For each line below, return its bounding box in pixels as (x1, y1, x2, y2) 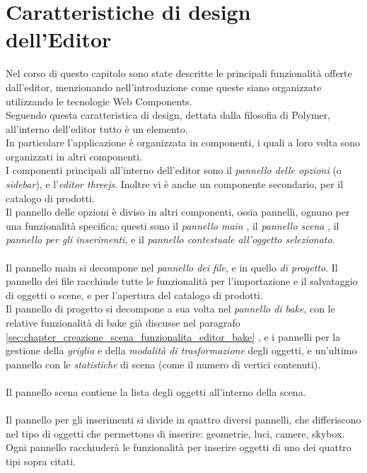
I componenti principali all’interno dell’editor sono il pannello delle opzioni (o (6, 163, 342, 177)
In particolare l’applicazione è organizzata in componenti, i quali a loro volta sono (6, 135, 361, 150)
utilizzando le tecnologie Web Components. (6, 93, 192, 108)
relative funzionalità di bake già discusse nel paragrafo (6, 315, 240, 329)
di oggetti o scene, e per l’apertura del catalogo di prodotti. (6, 287, 263, 302)
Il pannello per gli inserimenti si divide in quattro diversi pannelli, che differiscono (6, 412, 361, 427)
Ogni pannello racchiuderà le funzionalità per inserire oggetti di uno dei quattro (6, 440, 351, 455)
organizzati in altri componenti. (6, 148, 142, 163)
